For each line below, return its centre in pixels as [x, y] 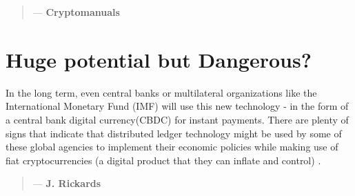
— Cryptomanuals [76, 12]
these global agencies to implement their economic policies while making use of [172, 147]
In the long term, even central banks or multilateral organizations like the [161, 92]
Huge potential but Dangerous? [159, 59]
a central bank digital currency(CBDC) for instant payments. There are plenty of [177, 119]
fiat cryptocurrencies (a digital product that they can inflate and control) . [163, 160]
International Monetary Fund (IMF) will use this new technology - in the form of [177, 106]
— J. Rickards [67, 183]
